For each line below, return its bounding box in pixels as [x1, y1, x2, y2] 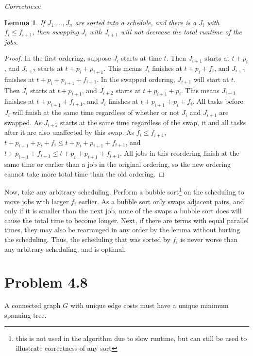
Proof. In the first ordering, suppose [4, 53, 111, 63]
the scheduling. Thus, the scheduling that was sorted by [4, 234, 170, 244]
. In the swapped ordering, [97, 74, 175, 84]
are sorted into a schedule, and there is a [75, 17, 197, 27]
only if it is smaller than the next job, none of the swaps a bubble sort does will [4, 206, 242, 216]
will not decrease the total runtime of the [120, 27, 242, 37]
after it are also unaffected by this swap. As [4, 127, 135, 137]
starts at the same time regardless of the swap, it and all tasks [60, 117, 246, 127]
